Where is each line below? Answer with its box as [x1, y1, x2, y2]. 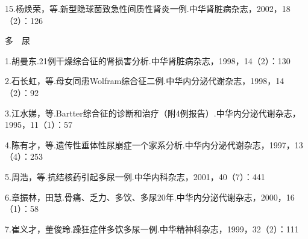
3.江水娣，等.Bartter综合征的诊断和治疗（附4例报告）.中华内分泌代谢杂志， [5, 106, 301, 119]
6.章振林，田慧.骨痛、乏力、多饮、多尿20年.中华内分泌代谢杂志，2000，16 [5, 190, 295, 203]
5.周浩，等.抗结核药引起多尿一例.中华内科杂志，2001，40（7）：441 [5, 170, 265, 183]
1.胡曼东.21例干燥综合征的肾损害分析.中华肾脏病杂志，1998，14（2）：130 [5, 54, 291, 67]
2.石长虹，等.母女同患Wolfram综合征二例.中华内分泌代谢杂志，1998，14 [5, 74, 284, 87]
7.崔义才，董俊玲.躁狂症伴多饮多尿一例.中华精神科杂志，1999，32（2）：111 [5, 222, 299, 235]
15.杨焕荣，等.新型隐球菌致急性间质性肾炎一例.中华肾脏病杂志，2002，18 [5, 2, 291, 14]
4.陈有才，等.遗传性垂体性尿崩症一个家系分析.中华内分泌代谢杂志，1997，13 [5, 138, 303, 151]
